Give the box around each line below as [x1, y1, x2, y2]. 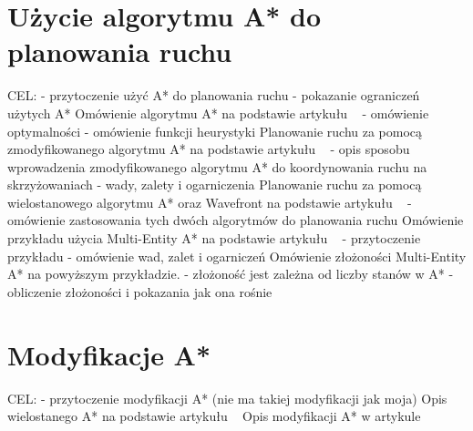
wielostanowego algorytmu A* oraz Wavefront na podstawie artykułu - [7, 192, 412, 211]
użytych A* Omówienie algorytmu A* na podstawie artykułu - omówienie [7, 103, 429, 122]
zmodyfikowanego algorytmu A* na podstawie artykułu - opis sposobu [7, 139, 410, 159]
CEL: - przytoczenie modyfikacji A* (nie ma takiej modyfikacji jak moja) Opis [7, 388, 447, 407]
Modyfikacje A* [7, 335, 211, 373]
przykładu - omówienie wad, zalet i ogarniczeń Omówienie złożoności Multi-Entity [7, 246, 467, 265]
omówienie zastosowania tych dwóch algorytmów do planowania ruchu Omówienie [7, 210, 464, 230]
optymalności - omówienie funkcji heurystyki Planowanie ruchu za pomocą [7, 121, 423, 140]
